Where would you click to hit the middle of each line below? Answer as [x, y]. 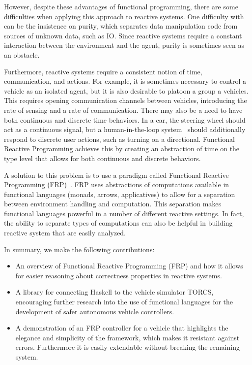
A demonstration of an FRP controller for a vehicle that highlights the [122, 328]
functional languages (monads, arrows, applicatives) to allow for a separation [120, 194]
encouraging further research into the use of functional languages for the [124, 302]
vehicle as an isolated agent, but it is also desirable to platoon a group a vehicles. [126, 90]
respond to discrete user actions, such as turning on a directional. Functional [119, 139]
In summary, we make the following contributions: [79, 249]
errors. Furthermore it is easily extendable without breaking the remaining [127, 347]
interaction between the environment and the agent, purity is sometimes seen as [124, 45]
